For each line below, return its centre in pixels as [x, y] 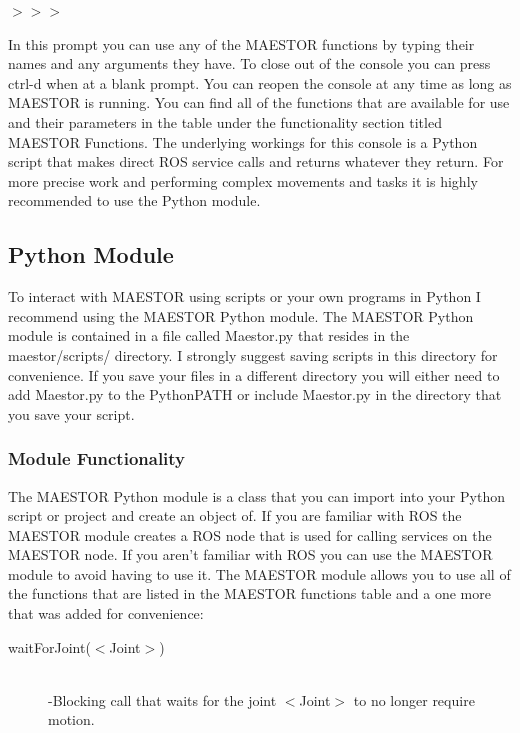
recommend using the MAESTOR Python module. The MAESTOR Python [241, 315]
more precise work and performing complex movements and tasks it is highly [243, 180]
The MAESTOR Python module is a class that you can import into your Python [256, 495]
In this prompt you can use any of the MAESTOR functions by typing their [241, 43]
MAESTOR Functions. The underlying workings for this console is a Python [243, 141]
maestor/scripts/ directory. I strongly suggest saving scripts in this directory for [253, 354]
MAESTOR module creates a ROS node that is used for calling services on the [250, 534]
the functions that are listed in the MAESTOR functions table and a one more [249, 593]
